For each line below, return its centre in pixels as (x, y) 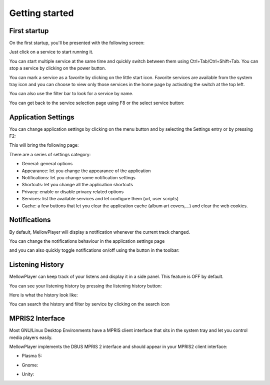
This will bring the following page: (44, 145)
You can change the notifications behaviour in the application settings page (87, 241)
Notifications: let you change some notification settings (79, 178)
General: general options (47, 164)
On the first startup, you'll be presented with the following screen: (77, 43)
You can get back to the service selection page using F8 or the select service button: (97, 103)
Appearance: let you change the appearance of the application (86, 171)
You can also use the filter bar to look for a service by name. (71, 94)
